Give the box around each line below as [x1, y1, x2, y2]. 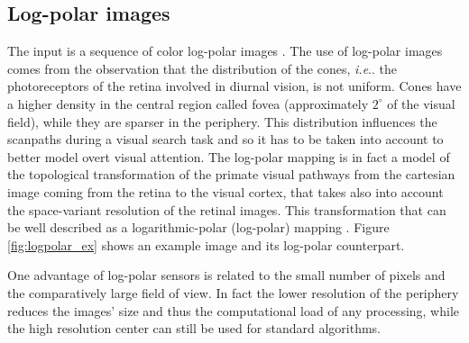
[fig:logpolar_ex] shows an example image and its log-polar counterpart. [7, 235, 405, 254]
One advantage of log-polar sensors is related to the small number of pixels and [7, 266, 446, 284]
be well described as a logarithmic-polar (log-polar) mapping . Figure [7, 218, 390, 237]
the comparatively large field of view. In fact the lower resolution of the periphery [7, 283, 459, 302]
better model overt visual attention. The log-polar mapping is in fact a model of [7, 147, 450, 166]
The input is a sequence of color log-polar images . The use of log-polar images [7, 41, 443, 60]
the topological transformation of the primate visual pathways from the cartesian [7, 165, 455, 184]
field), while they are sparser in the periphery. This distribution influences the [7, 112, 437, 131]
